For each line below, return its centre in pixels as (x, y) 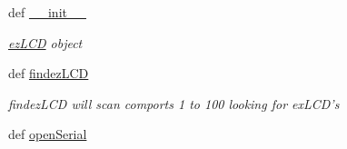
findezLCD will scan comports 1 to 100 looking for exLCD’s (174, 103)
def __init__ (47, 12)
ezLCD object (45, 42)
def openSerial (48, 134)
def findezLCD (49, 73)
